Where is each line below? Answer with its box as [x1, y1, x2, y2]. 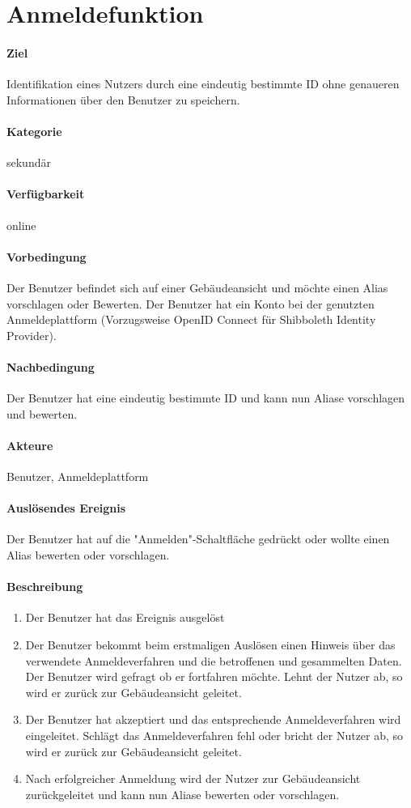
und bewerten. [6, 405, 78, 422]
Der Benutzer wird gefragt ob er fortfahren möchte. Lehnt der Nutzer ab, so [25, 668, 403, 685]
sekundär [6, 154, 51, 171]
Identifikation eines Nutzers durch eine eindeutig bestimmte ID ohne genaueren [6, 75, 400, 92]
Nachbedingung [6, 358, 95, 375]
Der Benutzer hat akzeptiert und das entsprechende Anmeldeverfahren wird [25, 711, 401, 728]
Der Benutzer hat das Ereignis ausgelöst [25, 609, 225, 626]
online [6, 216, 36, 233]
